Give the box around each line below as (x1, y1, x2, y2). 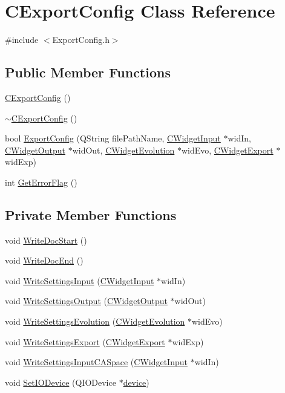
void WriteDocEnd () (5, 254, 84, 267)
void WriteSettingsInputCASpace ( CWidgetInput (5, 356, 188, 368)
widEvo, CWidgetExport (181, 143, 274, 156)
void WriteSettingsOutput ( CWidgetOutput (5, 294, 168, 307)
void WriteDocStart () (5, 233, 87, 246)
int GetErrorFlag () (5, 175, 77, 188)
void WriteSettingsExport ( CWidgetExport (5, 335, 165, 348)
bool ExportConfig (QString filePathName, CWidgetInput (5, 132, 221, 145)
